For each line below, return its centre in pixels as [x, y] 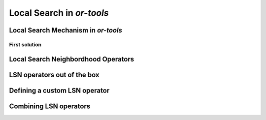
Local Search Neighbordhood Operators [72, 59]
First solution [25, 44]
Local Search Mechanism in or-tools [66, 30]
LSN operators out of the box [54, 75]
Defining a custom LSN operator [59, 90]
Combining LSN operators [50, 106]
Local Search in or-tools [59, 13]
